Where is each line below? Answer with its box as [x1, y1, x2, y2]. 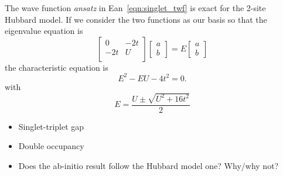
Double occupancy [18, 140, 84, 152]
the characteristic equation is [5, 61, 108, 73]
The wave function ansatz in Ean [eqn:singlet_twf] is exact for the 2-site [5, 2, 266, 13]
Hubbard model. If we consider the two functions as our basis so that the [5, 13, 267, 25]
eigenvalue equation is [5, 25, 83, 37]
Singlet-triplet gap [18, 120, 84, 132]
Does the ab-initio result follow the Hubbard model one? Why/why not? [18, 160, 279, 171]
